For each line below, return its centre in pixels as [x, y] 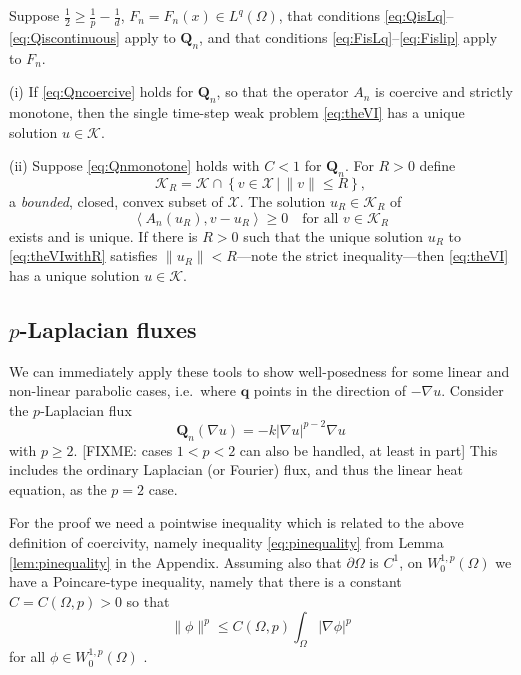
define [437, 165]
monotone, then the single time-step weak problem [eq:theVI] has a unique [237, 112]
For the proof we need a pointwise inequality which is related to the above [236, 522]
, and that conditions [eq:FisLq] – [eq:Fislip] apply [348, 36]
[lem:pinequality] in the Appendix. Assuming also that [175, 561]
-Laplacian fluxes [108, 328]
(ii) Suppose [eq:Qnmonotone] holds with [134, 165]
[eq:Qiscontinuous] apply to [92, 36]
